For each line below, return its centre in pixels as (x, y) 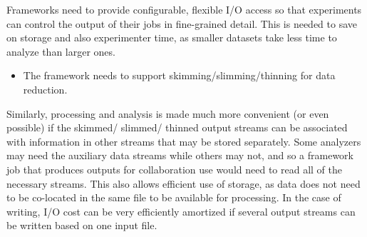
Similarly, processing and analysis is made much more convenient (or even (168, 113)
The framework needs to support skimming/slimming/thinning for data (179, 75)
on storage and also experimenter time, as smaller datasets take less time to (172, 37)
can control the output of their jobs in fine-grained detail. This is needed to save (182, 23)
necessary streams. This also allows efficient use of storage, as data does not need (183, 183)
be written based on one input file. (82, 225)
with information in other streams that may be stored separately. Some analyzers (184, 141)
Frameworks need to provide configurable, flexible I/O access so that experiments (184, 9)
